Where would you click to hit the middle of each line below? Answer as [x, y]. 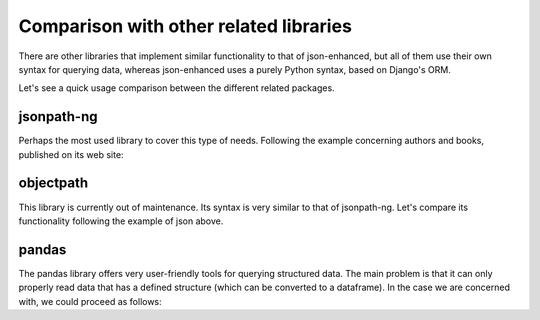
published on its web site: [71, 154]
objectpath [53, 183]
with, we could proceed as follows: [90, 301]
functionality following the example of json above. [121, 221]
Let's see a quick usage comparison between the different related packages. [176, 88]
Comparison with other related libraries [185, 26]
